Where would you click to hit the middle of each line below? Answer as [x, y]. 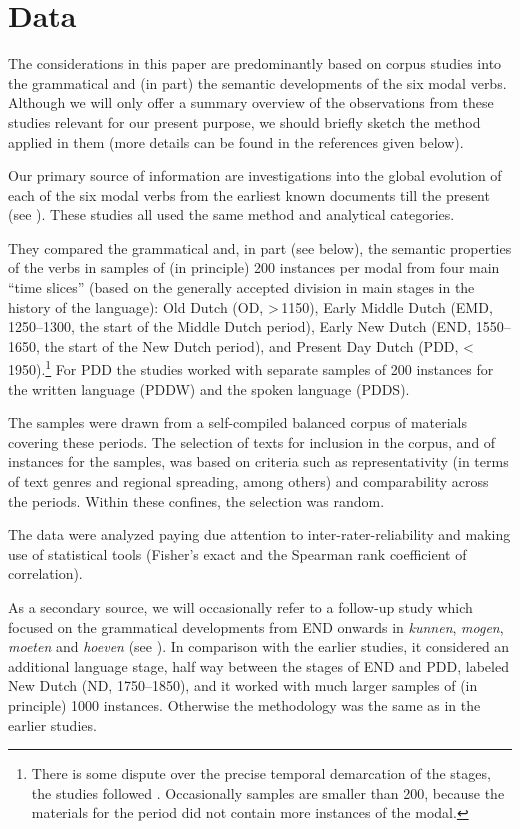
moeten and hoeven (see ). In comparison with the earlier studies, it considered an [259, 646]
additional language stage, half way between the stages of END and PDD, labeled [258, 665]
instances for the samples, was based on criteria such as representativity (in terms [258, 461]
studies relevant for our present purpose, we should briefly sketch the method [244, 121]
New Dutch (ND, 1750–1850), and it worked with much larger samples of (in [243, 685]
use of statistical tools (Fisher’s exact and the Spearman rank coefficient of [237, 553]
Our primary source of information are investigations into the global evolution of [255, 175]
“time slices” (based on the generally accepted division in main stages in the [241, 287]
